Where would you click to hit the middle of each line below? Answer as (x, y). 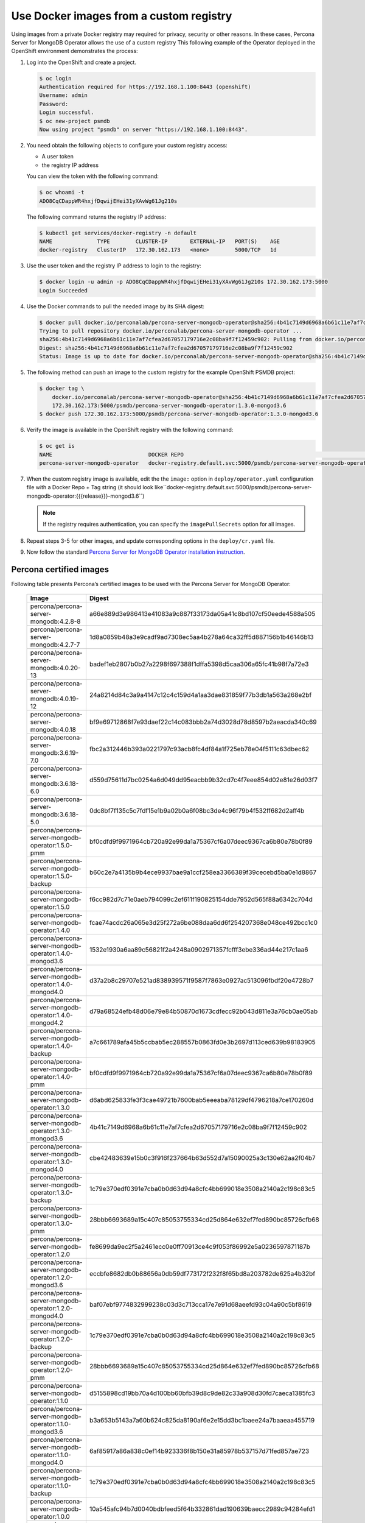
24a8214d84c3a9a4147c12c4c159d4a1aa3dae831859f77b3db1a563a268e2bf (200, 694)
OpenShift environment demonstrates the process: (75, 51)
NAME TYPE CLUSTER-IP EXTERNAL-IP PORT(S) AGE (159, 241)
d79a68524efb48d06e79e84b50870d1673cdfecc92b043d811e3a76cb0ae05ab (203, 1011)
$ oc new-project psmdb (75, 121)
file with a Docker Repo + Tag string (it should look (90, 487)
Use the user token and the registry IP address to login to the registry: (114, 266)
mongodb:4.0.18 (53, 729)
